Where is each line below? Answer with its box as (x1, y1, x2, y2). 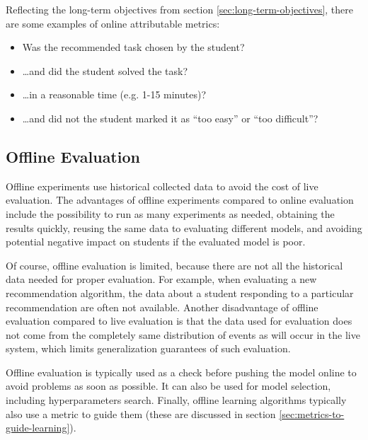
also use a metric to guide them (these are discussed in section (6, 406, 276, 421)
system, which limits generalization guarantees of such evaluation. (6, 341, 291, 356)
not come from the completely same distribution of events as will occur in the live (6, 327, 360, 342)
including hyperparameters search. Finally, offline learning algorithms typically (6, 393, 347, 407)
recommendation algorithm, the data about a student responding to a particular (6, 285, 354, 300)
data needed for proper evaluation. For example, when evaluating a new (6, 272, 317, 286)
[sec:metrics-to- (279, 406, 345, 421)
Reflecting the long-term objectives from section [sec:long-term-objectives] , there (6, 2, 354, 16)
